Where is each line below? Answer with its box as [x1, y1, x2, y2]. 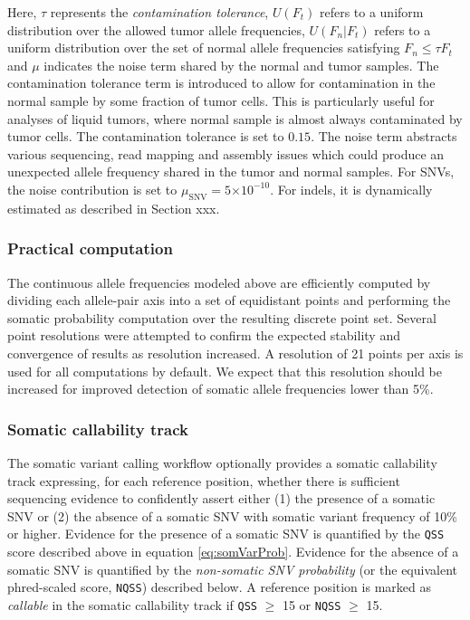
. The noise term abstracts [311, 127, 457, 146]
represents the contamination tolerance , [50, 3, 269, 21]
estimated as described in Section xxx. [7, 198, 220, 217]
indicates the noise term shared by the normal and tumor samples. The [43, 55, 439, 74]
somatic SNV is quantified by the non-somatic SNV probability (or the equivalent [7, 559, 457, 578]
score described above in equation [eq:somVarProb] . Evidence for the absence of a [7, 541, 459, 560]
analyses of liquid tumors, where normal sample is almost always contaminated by [7, 109, 463, 128]
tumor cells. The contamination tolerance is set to [7, 127, 284, 146]
